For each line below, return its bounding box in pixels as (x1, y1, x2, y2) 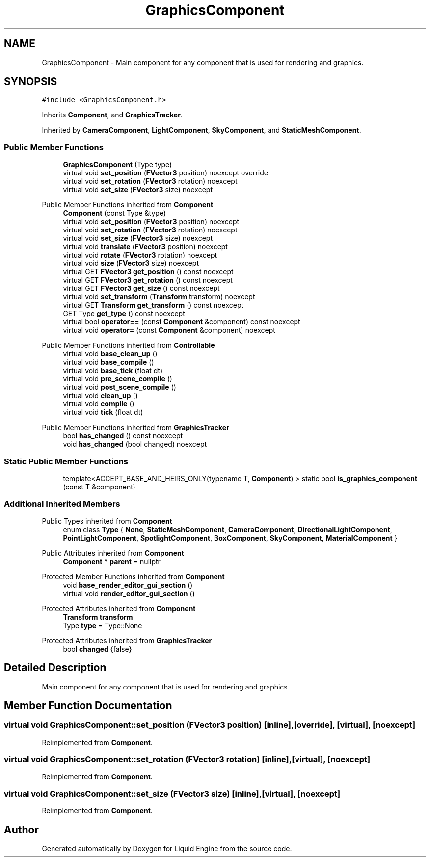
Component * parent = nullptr (63, 557, 161, 566)
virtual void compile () (63, 400, 134, 408)
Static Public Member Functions (4, 456, 129, 466)
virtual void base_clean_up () (63, 349, 158, 358)
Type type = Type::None (63, 621, 142, 630)
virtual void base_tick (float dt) (63, 366, 163, 375)
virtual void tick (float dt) (63, 408, 143, 417)
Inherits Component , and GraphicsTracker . (42, 111, 183, 119)
